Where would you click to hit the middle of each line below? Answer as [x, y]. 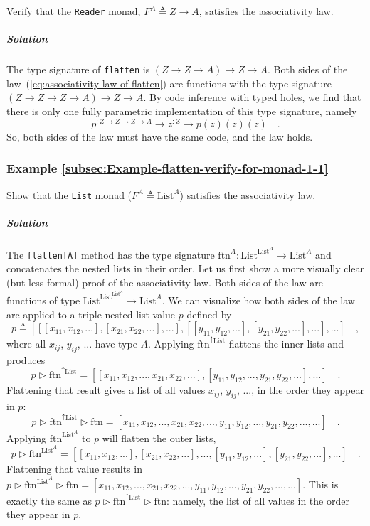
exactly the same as [49, 500]
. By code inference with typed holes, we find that [252, 97]
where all [26, 344]
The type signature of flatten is [78, 69]
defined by [209, 314]
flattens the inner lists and [286, 344]
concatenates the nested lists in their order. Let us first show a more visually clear [186, 268]
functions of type [43, 300]
